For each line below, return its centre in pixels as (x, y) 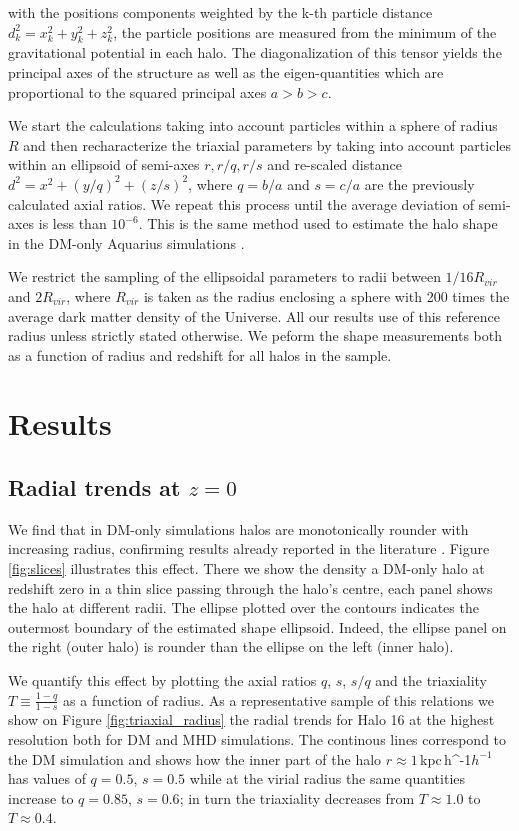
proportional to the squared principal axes (137, 91)
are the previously (419, 183)
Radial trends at (94, 487)
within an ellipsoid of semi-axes (104, 164)
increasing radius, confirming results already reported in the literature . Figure (249, 548)
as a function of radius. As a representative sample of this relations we (278, 699)
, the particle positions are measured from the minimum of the (305, 31)
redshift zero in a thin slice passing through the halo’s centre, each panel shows (250, 587)
